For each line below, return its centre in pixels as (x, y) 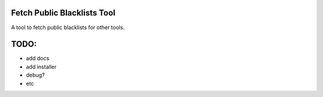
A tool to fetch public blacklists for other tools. (68, 27)
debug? (35, 75)
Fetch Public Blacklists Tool (63, 13)
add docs (38, 58)
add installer (41, 67)
